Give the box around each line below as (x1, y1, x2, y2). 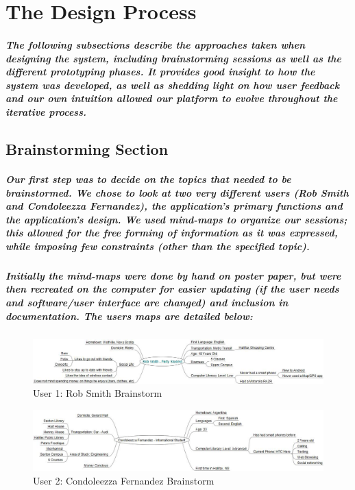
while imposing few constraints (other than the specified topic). (5, 238, 310, 253)
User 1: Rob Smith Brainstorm (33, 386, 162, 400)
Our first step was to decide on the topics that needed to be (5, 171, 291, 186)
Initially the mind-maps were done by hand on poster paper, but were (5, 268, 341, 282)
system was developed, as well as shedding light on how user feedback (5, 77, 340, 92)
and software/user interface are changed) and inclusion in (5, 295, 289, 310)
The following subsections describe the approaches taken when (5, 37, 305, 51)
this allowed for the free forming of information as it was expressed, (5, 225, 338, 240)
